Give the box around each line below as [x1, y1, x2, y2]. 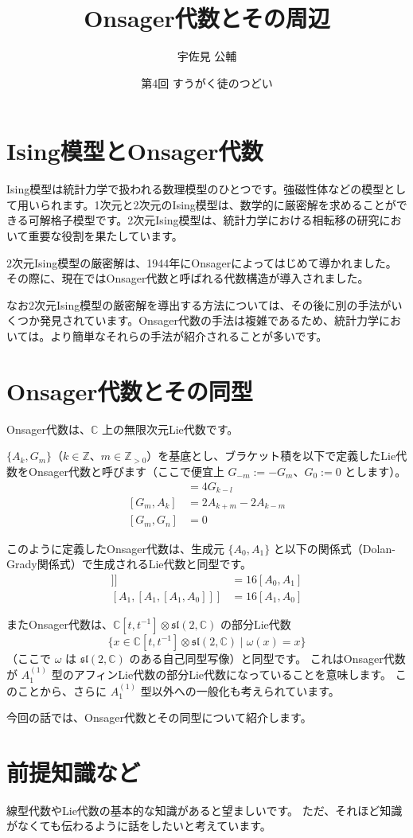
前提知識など [6, 755, 141, 788]
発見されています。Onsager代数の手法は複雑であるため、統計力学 [39, 312, 379, 329]
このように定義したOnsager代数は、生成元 [6, 540, 224, 556]
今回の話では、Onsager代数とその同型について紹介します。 [6, 709, 312, 726]
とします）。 [345, 462, 407, 479]
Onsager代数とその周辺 [84, 2, 330, 34]
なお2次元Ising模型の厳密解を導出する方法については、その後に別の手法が [6, 296, 392, 313]
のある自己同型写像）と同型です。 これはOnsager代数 [129, 649, 406, 666]
